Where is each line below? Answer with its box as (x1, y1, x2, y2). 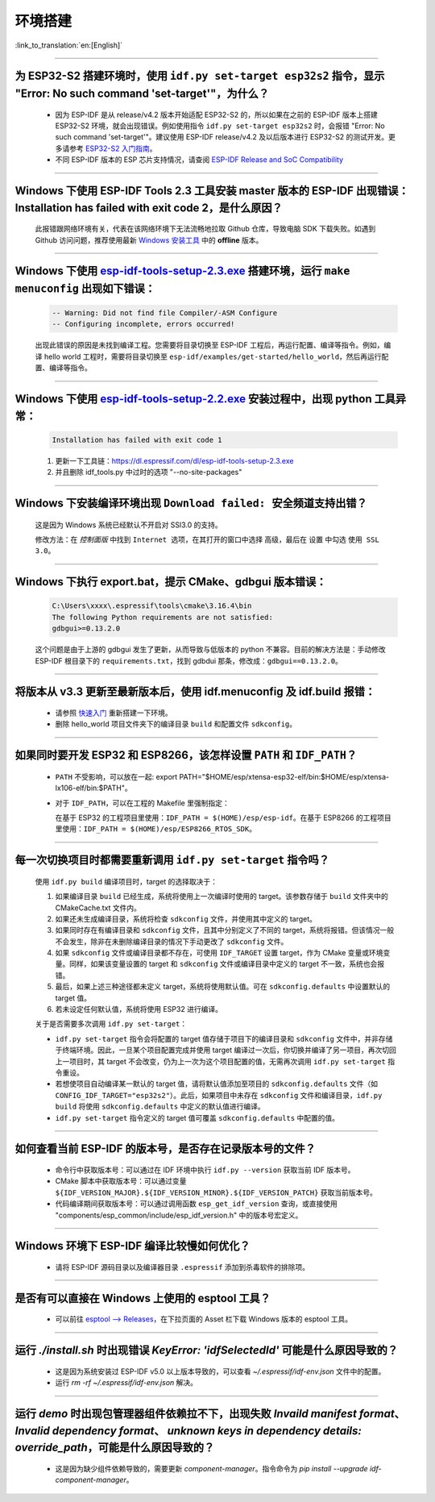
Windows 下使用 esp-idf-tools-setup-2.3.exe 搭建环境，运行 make (14, 264, 350, 278)
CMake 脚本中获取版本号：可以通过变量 (55, 1176, 187, 1186)
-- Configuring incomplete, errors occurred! (52, 319, 235, 329)
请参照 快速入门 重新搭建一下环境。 (55, 708, 172, 718)
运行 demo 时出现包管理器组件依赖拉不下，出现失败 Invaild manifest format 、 (14, 1407, 406, 1421)
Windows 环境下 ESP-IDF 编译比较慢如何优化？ (14, 1239, 251, 1253)
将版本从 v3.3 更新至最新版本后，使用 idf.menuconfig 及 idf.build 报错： (14, 685, 376, 699)
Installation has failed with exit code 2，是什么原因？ (14, 201, 283, 214)
